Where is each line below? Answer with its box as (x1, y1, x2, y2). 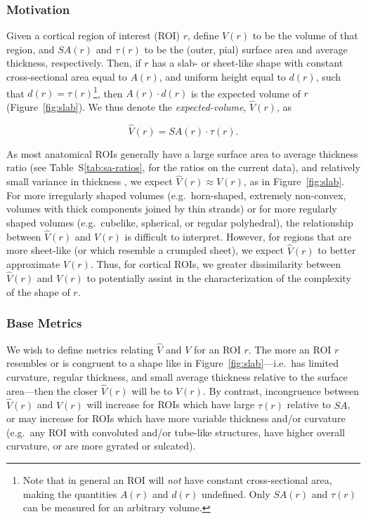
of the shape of (6, 284, 70, 299)
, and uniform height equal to (159, 69, 286, 83)
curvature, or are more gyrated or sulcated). (6, 438, 196, 453)
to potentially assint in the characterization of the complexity (86, 271, 351, 285)
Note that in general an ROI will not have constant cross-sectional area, (22, 472, 332, 487)
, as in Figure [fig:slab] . (243, 174, 345, 189)
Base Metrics (6, 314, 82, 332)
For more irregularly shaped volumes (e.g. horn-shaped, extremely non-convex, (6, 187, 346, 202)
